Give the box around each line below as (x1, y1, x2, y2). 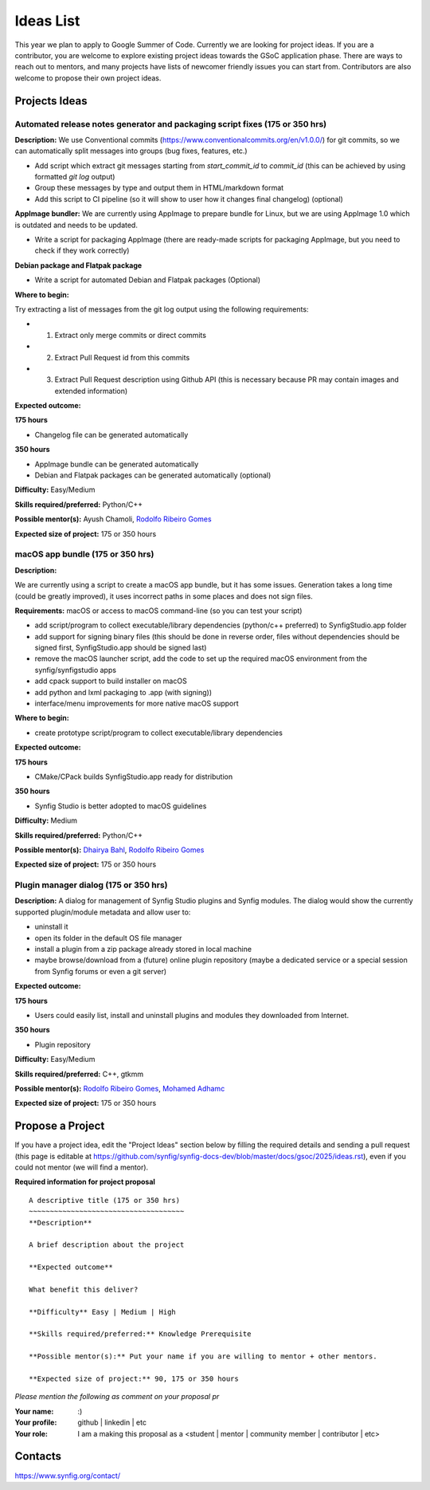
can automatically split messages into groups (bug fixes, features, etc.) (14, 146, 248, 155)
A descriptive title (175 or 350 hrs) (29, 1196, 181, 1205)
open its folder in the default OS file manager (34, 933, 182, 942)
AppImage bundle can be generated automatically (34, 459, 199, 469)
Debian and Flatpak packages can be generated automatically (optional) (34, 470, 272, 480)
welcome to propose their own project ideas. (14, 73, 162, 83)
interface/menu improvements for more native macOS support (34, 698, 239, 709)
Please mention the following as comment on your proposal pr (14, 1392, 220, 1402)
